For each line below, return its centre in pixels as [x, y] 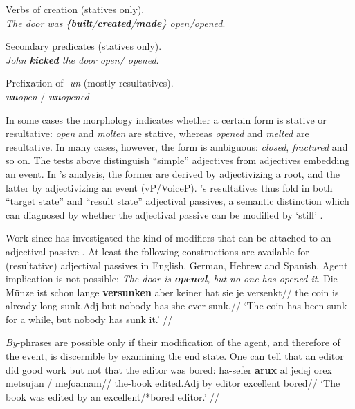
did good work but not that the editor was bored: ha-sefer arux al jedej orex [169, 369]
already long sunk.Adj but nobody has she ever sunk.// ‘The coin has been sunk [176, 306]
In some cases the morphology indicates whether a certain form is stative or [166, 119]
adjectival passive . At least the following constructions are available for [157, 251]
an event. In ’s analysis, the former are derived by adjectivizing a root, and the [173, 173]
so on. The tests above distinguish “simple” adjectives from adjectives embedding [178, 160]
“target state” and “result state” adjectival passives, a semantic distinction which [177, 201]
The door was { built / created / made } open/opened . [116, 22]
